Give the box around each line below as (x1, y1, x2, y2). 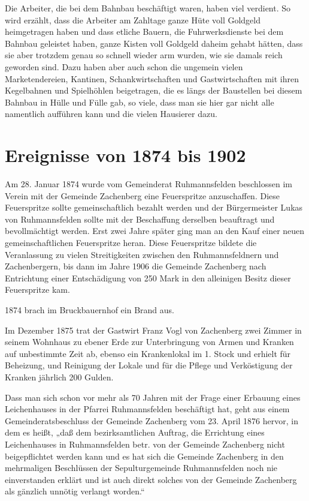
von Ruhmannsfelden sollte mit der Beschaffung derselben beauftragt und (5, 212, 275, 225)
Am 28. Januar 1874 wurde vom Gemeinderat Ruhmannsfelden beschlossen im (5, 178, 293, 190)
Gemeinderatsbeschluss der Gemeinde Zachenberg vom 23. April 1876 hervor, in (5, 414, 298, 427)
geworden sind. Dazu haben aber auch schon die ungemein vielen (5, 60, 243, 73)
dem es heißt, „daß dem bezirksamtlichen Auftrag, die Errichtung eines (5, 426, 265, 439)
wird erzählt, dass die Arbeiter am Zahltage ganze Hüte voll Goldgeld (5, 13, 261, 26)
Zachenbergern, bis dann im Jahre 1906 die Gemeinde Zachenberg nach (5, 260, 266, 272)
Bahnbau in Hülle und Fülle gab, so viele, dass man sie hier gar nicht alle (5, 95, 274, 108)
